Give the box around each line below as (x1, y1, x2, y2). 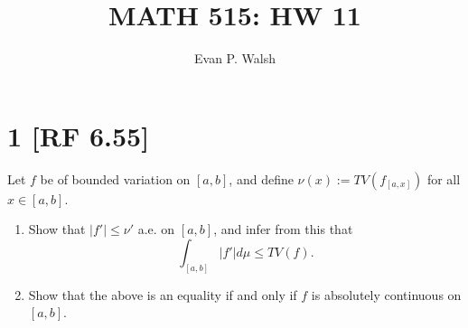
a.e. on (137, 220, 175, 239)
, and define (229, 169, 294, 188)
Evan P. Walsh (194, 49, 276, 68)
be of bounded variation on (40, 169, 191, 188)
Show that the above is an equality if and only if (28, 285, 297, 304)
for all (426, 169, 461, 188)
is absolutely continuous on (311, 285, 462, 304)
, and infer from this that (213, 220, 353, 239)
